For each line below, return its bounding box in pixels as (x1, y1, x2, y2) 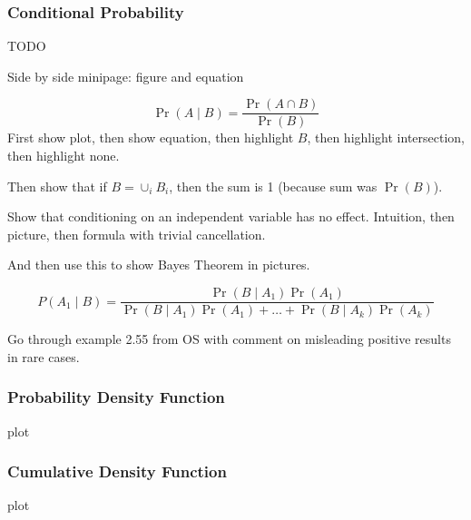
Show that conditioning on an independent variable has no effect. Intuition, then (7, 207, 455, 226)
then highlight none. (7, 146, 120, 165)
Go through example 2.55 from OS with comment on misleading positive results (7, 329, 451, 348)
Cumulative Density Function (7, 460, 227, 483)
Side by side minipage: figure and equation (7, 66, 244, 85)
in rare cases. (7, 347, 80, 366)
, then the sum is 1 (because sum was (169, 176, 378, 195)
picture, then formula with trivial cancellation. (7, 224, 266, 243)
